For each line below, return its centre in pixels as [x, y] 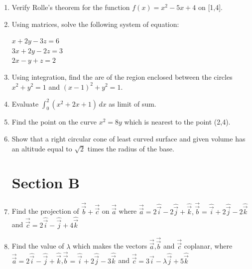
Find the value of [38, 246]
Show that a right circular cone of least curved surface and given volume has [128, 139]
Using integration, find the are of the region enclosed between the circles [122, 76]
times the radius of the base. [131, 148]
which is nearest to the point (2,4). [177, 122]
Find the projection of [45, 211]
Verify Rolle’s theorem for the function [71, 7]
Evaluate [25, 103]
